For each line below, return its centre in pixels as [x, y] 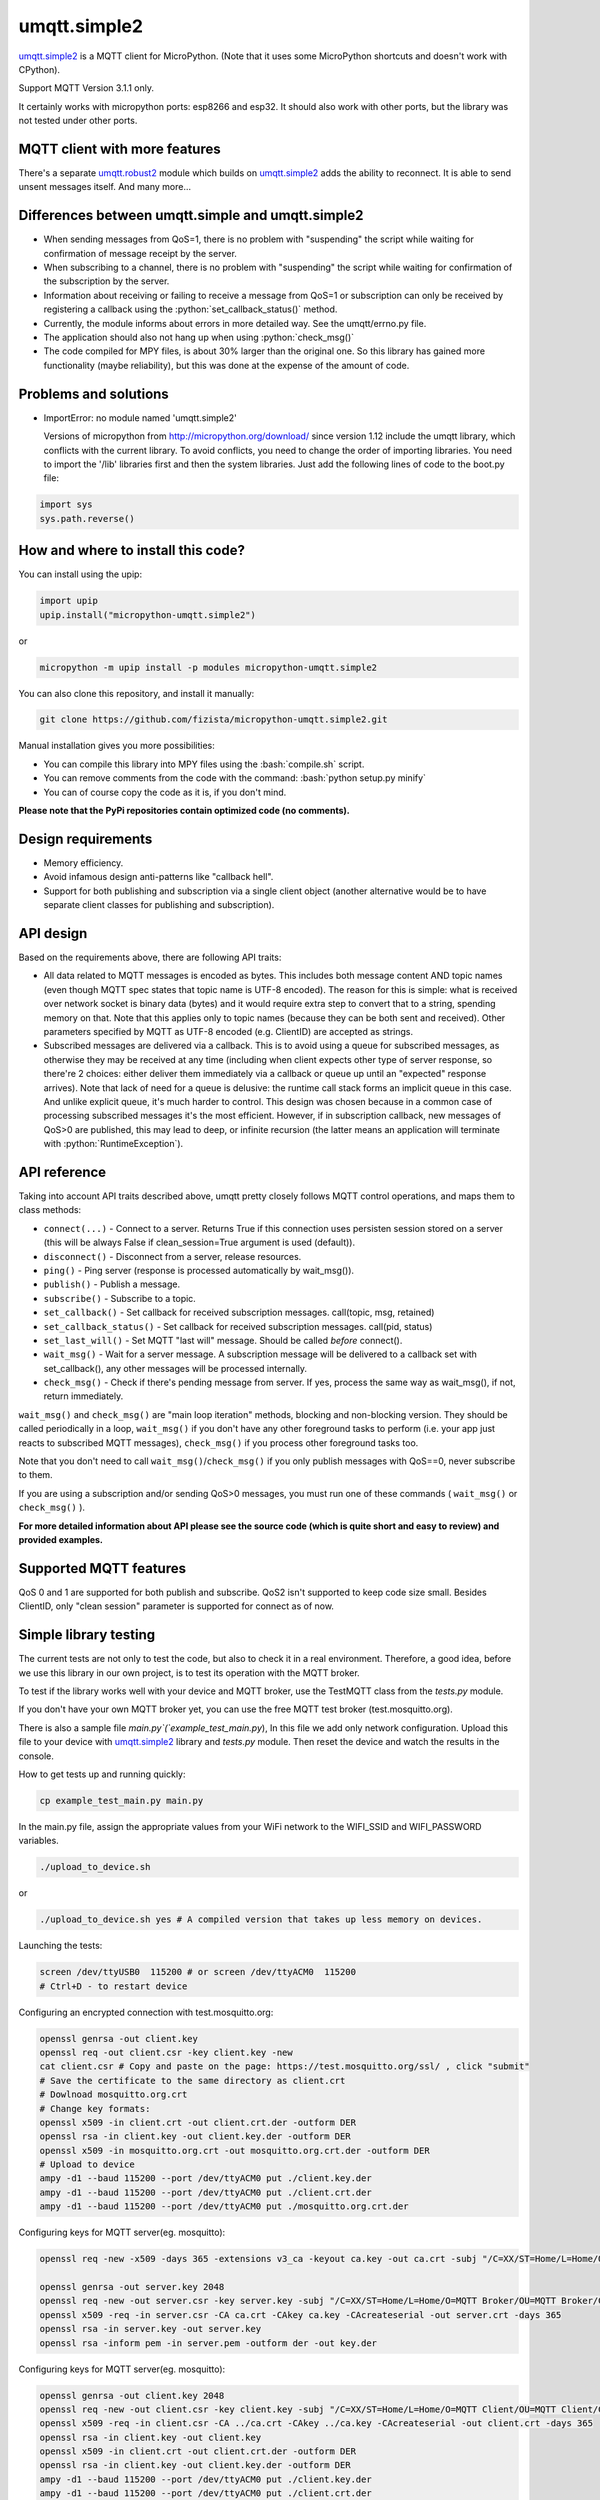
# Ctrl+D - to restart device [113, 1986]
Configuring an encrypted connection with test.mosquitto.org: [146, 2012]
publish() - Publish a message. [111, 1284]
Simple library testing [87, 1635]
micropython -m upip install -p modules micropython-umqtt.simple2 [208, 667]
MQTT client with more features [119, 148]
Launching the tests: [60, 1946]
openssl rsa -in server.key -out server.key [150, 2329]
